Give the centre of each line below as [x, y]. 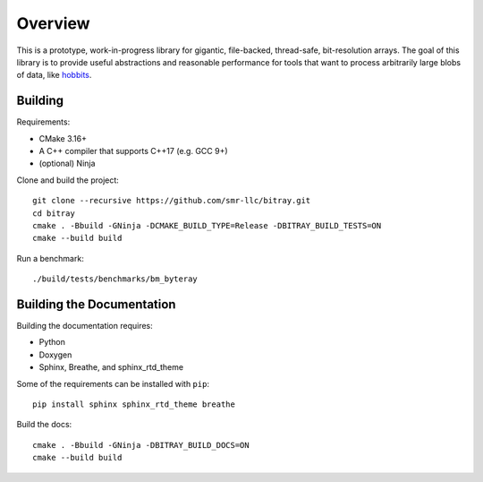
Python [52, 342]
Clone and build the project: [68, 180]
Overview [53, 23]
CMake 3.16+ [63, 138]
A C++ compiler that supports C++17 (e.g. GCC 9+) [133, 151]
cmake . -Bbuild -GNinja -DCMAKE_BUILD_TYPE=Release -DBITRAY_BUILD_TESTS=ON [207, 225]
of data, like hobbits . [54, 75]
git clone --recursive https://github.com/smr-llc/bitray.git [172, 201]
